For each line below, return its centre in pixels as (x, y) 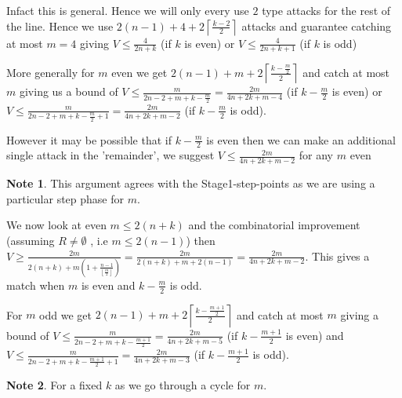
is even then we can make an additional (301, 139)
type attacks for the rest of (326, 10)
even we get (139, 72)
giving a (360, 314)
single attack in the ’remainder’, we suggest (110, 155)
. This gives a (337, 256)
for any (316, 155)
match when (36, 285)
